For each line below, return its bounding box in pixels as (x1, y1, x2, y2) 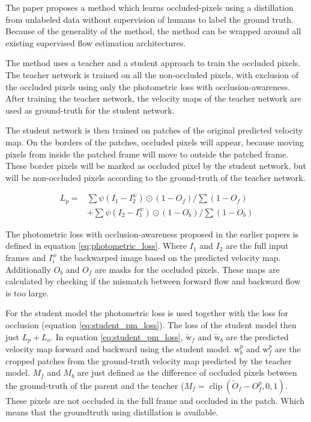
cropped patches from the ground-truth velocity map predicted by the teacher (5, 354, 292, 367)
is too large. (5, 286, 49, 299)
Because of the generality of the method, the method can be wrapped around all (5, 25, 301, 37)
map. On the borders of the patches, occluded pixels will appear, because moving (5, 135, 304, 148)
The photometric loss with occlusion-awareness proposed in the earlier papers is (5, 227, 299, 240)
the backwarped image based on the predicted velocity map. (59, 251, 281, 264)
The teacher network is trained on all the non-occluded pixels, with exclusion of (5, 68, 299, 81)
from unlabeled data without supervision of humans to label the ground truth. (5, 13, 294, 25)
